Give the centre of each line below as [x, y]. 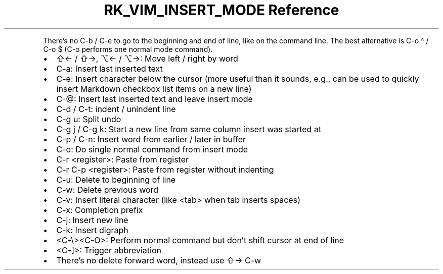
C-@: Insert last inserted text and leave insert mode [154, 99]
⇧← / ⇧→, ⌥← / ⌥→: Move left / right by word [147, 58]
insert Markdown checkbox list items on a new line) [154, 89]
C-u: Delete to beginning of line [116, 179]
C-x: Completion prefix [100, 210]
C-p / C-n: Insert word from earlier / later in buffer [151, 139]
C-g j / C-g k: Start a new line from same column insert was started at [189, 129]
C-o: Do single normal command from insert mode [152, 149]
